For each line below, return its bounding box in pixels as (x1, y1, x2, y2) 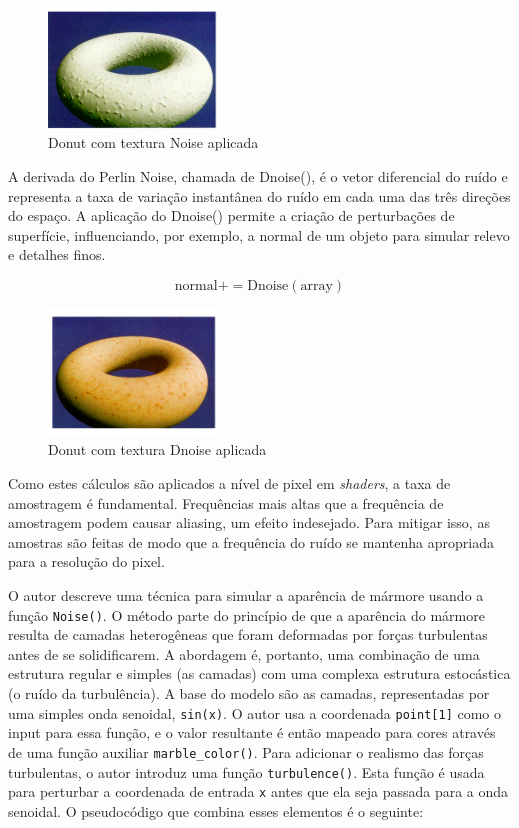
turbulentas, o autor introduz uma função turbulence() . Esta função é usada (8, 761, 485, 782)
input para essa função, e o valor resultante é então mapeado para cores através (8, 722, 496, 743)
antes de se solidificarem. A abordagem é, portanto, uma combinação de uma (8, 643, 480, 664)
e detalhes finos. (8, 244, 106, 265)
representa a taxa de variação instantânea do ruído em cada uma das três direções (8, 185, 511, 206)
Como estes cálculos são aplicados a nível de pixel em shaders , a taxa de (8, 473, 451, 494)
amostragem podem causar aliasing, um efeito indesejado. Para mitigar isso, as (8, 512, 490, 533)
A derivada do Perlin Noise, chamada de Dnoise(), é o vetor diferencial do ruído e (8, 165, 508, 186)
